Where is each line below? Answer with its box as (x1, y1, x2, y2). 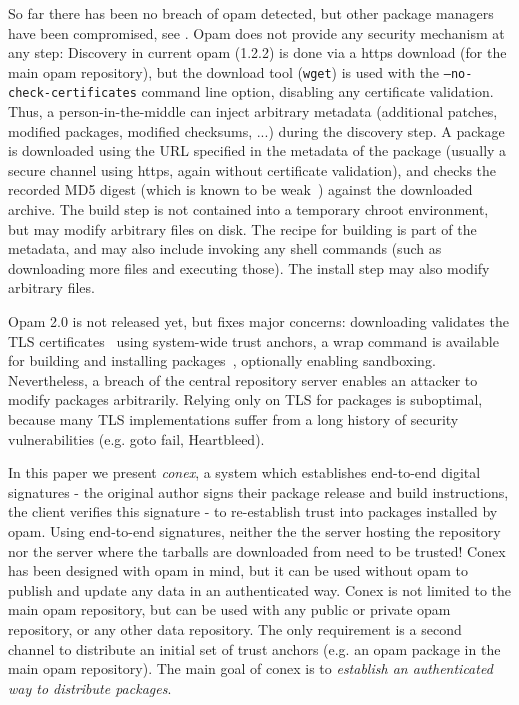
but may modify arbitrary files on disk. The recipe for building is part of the (8, 218, 477, 239)
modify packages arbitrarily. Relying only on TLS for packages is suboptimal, (8, 389, 483, 410)
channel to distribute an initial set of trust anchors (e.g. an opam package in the (8, 638, 501, 659)
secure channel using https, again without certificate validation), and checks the (8, 159, 497, 180)
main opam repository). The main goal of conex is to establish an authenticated (8, 658, 493, 679)
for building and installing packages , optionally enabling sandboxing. (8, 350, 436, 371)
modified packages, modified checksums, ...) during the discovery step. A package (8, 120, 505, 141)
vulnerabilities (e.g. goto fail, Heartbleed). (8, 428, 265, 449)
